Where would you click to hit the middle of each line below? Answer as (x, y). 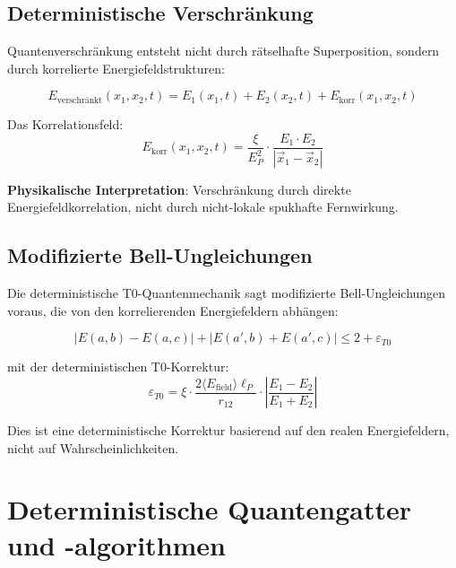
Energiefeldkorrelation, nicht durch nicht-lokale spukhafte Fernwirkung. (203, 207)
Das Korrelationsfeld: (65, 124)
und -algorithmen (116, 544)
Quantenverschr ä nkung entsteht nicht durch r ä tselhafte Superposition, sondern (224, 51)
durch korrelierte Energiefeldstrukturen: (116, 68)
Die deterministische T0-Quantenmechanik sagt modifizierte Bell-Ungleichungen (227, 293)
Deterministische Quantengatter (209, 509)
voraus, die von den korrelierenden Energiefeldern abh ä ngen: (173, 310)
